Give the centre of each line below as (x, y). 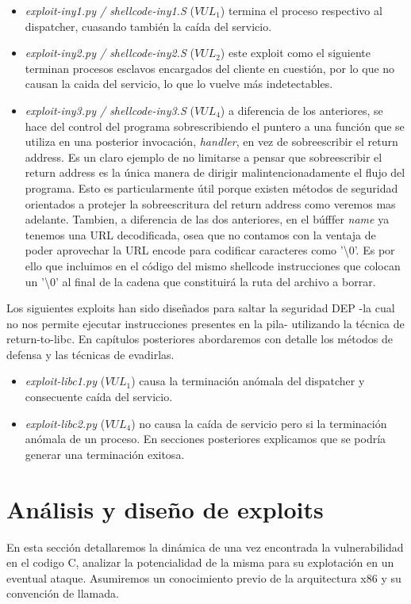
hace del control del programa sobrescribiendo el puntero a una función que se (215, 126)
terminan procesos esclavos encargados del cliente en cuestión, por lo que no (210, 68)
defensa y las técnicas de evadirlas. (90, 354)
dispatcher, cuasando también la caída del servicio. (148, 26)
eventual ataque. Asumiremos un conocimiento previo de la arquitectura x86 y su (204, 577)
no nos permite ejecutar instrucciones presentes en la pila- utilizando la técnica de (205, 323)
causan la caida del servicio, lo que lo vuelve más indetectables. (179, 84)
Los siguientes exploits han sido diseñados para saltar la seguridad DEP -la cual (201, 308)
